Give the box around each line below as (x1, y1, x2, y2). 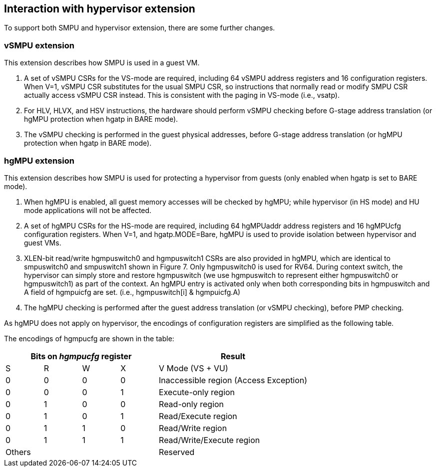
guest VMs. (24, 238, 61, 247)
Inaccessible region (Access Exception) (159, 375, 308, 385)
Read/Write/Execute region (159, 435, 260, 445)
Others (5, 447, 31, 457)
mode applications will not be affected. (24, 206, 152, 215)
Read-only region (159, 399, 224, 409)
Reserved (159, 447, 195, 457)
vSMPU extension (4, 40, 74, 50)
